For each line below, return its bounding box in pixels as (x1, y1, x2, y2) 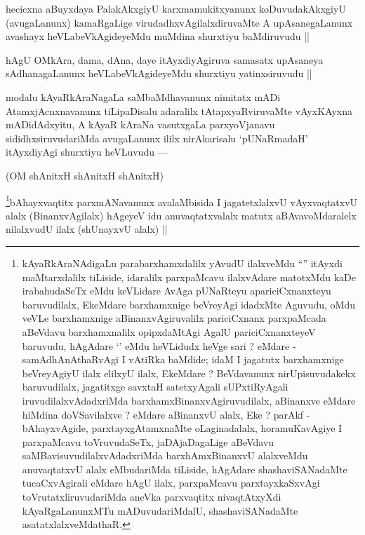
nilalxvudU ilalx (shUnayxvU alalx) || (6, 222, 168, 236)
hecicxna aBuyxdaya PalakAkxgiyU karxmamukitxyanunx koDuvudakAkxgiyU (6, 1, 346, 15)
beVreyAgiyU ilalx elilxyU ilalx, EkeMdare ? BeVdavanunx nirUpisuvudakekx (22, 365, 356, 380)
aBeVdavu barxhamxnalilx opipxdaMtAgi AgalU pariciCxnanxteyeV (22, 324, 316, 339)
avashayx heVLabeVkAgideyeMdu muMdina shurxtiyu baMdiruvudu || (6, 29, 310, 43)
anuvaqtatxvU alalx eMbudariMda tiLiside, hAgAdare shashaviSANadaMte (22, 461, 347, 476)
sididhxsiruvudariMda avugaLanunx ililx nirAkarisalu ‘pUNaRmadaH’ (6, 130, 308, 145)
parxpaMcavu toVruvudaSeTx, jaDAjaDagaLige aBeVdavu (22, 434, 274, 449)
